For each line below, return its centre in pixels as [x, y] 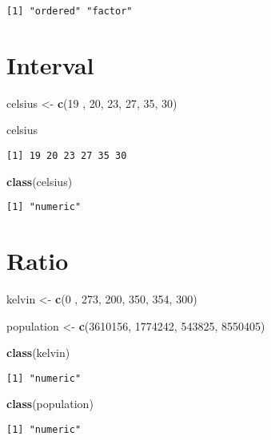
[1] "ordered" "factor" [70, 11]
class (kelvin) [38, 353]
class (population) [50, 404]
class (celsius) [40, 181]
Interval [50, 64]
